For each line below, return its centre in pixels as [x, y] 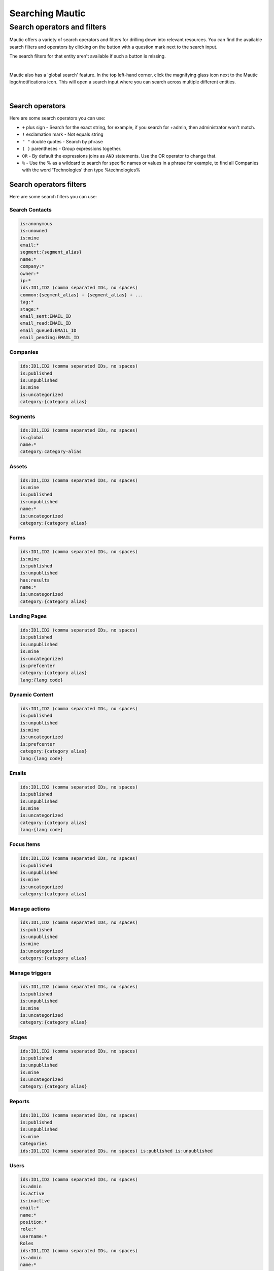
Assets [18, 466]
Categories [33, 1144]
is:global [32, 437]
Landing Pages [28, 616]
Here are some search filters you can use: [53, 197]
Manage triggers [30, 973]
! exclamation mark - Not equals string [63, 134]
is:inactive [35, 1201]
